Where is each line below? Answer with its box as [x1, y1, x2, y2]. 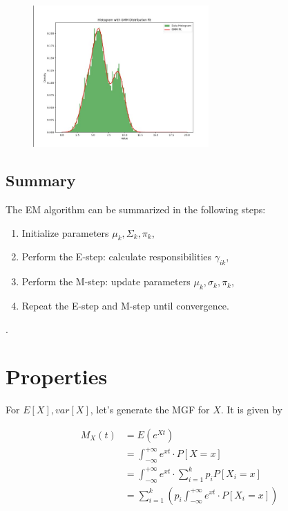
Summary [6, 170, 76, 191]
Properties [6, 362, 108, 391]
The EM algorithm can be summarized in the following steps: [6, 201, 266, 216]
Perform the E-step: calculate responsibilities [21, 249, 211, 264]
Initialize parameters [21, 225, 109, 240]
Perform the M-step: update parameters [21, 274, 191, 289]
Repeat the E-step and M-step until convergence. [21, 298, 229, 312]
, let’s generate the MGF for [90, 402, 210, 417]
